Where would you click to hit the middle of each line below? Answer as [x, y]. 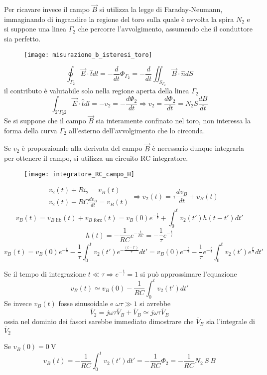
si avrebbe [155, 303]
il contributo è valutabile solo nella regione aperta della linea [97, 91]
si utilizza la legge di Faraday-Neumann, [161, 9]
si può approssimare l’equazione [189, 273]
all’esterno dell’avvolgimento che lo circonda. [137, 130]
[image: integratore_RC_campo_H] [79, 174]
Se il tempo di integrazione [45, 273]
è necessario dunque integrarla [198, 148]
